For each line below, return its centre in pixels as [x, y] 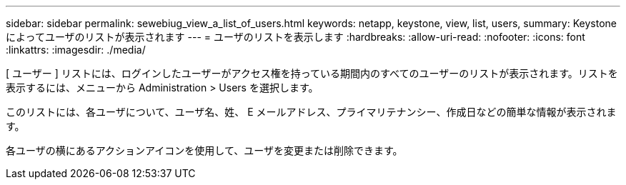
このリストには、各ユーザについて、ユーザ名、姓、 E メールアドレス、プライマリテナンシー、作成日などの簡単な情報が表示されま [311, 112]
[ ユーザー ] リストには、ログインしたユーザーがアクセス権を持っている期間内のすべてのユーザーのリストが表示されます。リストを [312, 73]
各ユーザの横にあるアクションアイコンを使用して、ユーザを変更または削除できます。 [204, 150]
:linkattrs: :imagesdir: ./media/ [76, 50]
